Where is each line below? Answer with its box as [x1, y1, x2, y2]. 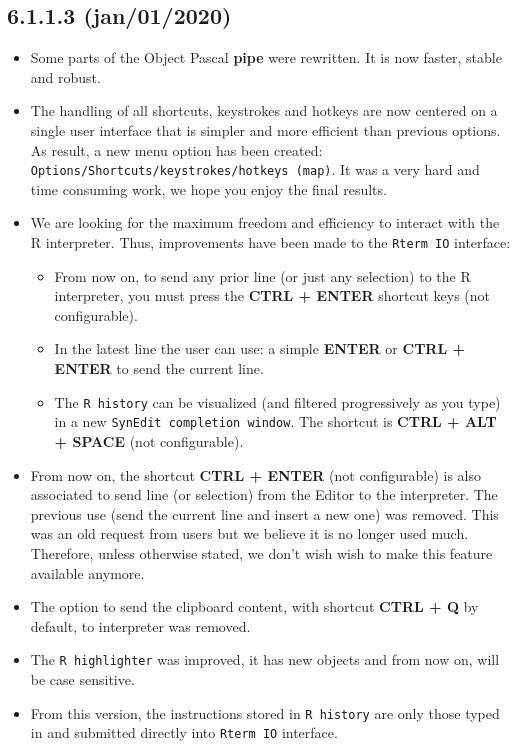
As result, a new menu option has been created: [30, 139, 323, 160]
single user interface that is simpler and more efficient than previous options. [30, 119, 501, 140]
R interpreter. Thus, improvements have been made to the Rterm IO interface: [30, 232, 511, 253]
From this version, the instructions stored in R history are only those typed [30, 702, 500, 723]
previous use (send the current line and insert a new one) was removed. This [30, 503, 499, 524]
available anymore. [30, 562, 145, 583]
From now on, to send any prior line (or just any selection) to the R [54, 265, 471, 286]
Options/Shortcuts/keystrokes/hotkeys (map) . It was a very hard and [30, 159, 480, 180]
